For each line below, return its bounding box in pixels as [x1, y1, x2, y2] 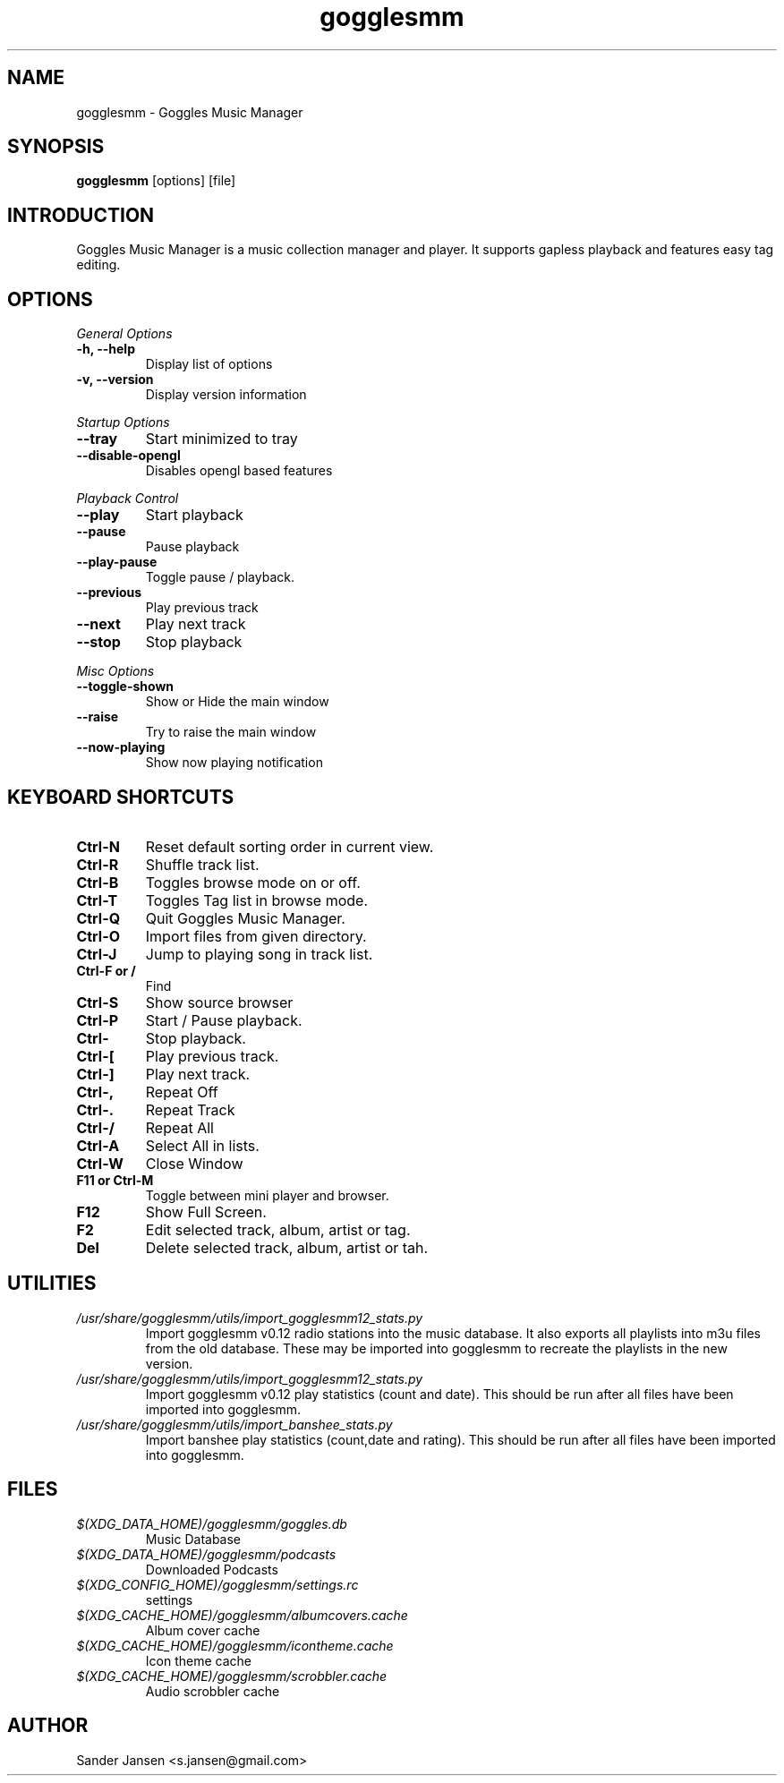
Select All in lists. [145, 1136, 260, 1155]
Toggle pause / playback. [145, 569, 294, 585]
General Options [76, 326, 173, 342]
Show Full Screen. [145, 1202, 267, 1221]
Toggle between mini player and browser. [145, 1187, 389, 1203]
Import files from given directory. [145, 926, 367, 945]
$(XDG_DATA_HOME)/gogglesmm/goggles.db [76, 1515, 347, 1531]
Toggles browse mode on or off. [145, 873, 361, 891]
